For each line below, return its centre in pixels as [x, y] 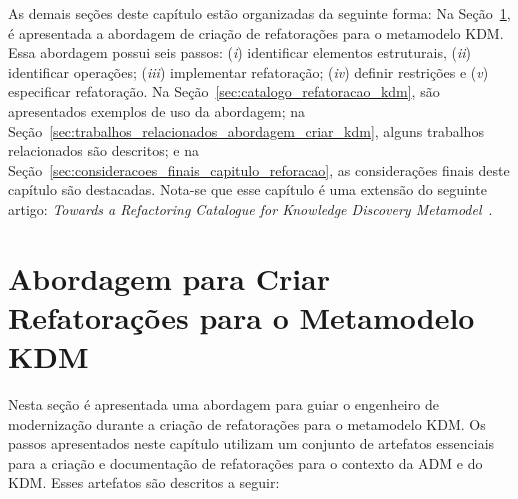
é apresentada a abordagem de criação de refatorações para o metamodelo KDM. [256, 32]
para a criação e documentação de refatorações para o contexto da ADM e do [245, 462]
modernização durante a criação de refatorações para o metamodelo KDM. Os [247, 423]
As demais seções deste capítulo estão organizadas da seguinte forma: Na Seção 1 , [259, 13]
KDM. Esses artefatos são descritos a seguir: [144, 482]
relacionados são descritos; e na [103, 150]
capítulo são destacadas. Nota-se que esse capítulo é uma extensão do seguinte [247, 189]
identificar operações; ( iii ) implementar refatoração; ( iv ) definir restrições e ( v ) [248, 71]
